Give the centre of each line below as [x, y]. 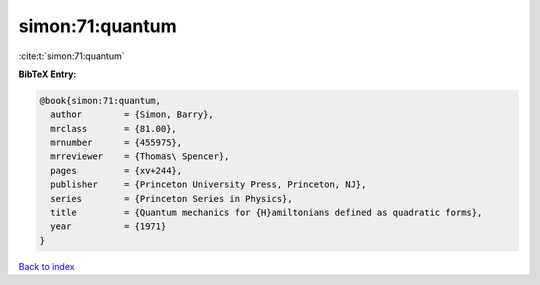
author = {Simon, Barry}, [132, 114]
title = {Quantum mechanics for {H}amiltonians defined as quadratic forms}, [266, 213]
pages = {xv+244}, [116, 170]
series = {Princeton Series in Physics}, [172, 198]
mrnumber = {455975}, [116, 143]
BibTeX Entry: [47, 74]
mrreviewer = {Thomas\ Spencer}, [140, 156]
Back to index [46, 266]
